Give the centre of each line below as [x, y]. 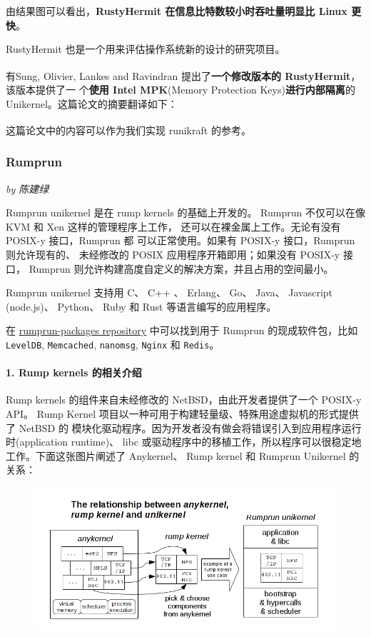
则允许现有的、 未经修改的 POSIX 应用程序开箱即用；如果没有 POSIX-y [173, 255]
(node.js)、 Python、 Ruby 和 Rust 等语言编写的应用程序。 [141, 306]
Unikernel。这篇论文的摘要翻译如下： [92, 103]
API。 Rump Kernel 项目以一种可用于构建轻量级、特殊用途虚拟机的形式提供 [182, 414]
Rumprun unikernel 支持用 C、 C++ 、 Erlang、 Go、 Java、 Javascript [169, 292]
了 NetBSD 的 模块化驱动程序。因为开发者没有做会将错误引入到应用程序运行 [184, 427]
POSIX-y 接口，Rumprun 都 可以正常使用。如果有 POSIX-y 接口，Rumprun [181, 240]
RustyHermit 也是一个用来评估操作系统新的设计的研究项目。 [146, 49]
